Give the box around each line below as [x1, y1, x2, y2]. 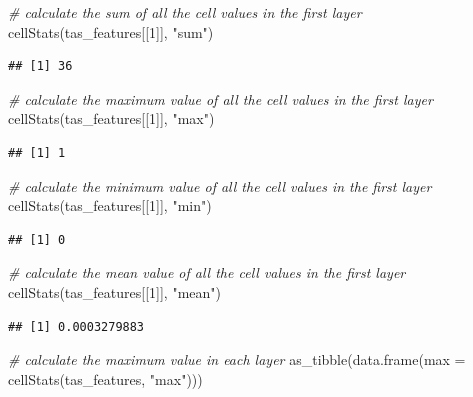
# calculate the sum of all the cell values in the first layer [8, 2, 362, 22]
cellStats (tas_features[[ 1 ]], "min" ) [8, 195, 212, 216]
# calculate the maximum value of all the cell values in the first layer [8, 88, 433, 109]
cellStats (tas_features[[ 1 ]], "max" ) [8, 108, 215, 129]
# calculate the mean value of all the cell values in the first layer [8, 262, 406, 283]
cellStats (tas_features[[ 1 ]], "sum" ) [8, 21, 214, 42]
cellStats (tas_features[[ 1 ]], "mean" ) [8, 281, 222, 302]
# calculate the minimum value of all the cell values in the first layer [8, 175, 432, 196]
